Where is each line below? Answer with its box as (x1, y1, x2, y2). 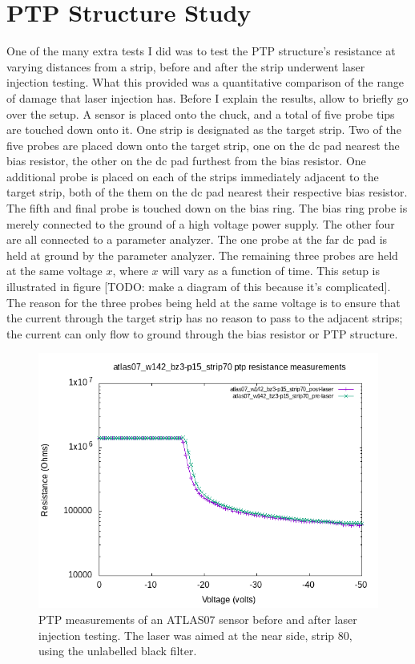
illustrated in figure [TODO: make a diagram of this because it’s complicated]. (6, 278, 391, 295)
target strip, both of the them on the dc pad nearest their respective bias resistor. (6, 184, 408, 200)
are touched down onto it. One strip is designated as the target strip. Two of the (6, 121, 401, 138)
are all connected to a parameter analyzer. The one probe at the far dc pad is (6, 231, 388, 248)
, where (112, 262, 148, 279)
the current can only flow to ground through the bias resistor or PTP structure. (6, 325, 398, 342)
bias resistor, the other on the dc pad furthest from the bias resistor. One (6, 152, 366, 169)
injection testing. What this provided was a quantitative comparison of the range (6, 74, 404, 91)
